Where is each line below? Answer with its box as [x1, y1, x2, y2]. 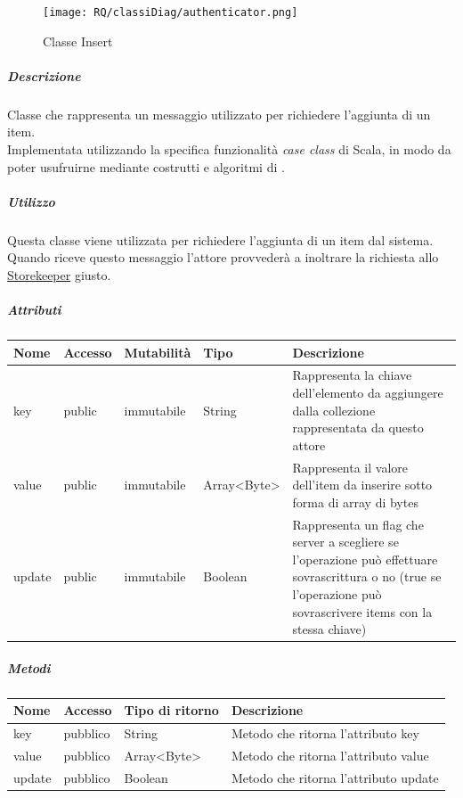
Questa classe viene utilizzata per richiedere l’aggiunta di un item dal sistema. [7, 230, 434, 249]
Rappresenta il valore [292, 457, 409, 476]
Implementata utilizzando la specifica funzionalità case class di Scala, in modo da [7, 140, 451, 158]
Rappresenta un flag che [292, 514, 424, 533]
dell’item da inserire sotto [292, 475, 433, 494]
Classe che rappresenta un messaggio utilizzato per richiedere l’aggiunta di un [7, 104, 431, 123]
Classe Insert [43, 31, 113, 50]
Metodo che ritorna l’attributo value [231, 746, 429, 765]
